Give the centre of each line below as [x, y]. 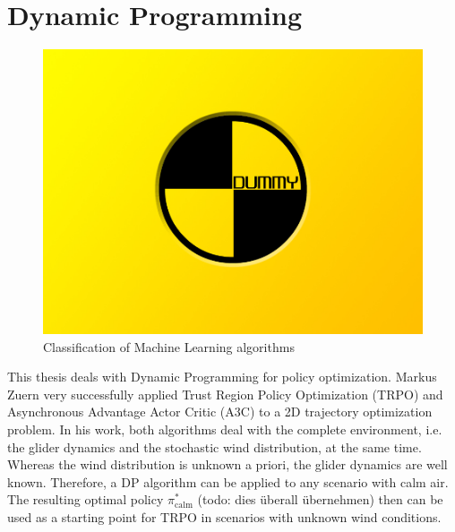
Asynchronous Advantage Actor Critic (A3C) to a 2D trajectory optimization [220, 412]
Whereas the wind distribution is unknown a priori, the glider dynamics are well [227, 464]
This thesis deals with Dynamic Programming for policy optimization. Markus [222, 377]
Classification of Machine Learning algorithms [169, 346]
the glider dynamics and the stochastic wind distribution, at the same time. [215, 446]
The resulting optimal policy [86, 499]
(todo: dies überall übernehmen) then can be [320, 499]
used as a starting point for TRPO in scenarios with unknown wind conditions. [224, 516]
